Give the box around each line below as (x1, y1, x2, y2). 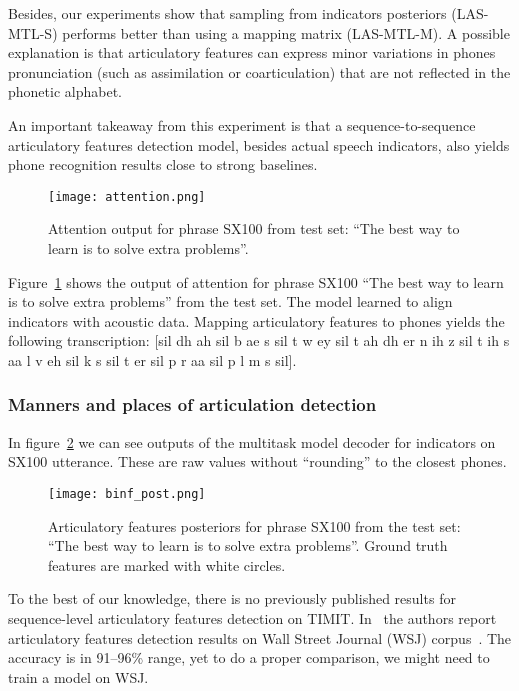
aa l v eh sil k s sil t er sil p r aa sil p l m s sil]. (8, 349, 297, 370)
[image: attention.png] (48, 189, 206, 204)
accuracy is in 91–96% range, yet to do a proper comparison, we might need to (8, 647, 490, 668)
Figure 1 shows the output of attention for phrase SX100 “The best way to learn (8, 271, 504, 292)
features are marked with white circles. (48, 554, 286, 575)
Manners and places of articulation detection (8, 392, 377, 417)
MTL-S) (8, 22, 58, 43)
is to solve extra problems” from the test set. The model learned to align (8, 291, 453, 312)
